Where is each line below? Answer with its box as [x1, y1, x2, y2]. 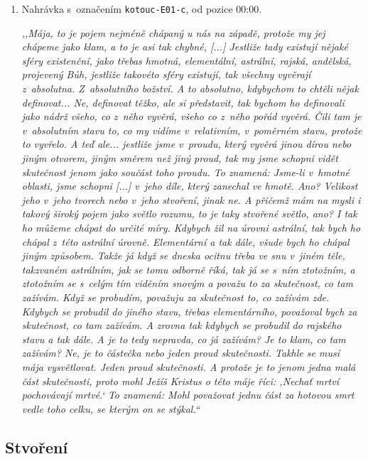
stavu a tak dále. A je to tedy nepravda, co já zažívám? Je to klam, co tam [21, 331, 346, 346]
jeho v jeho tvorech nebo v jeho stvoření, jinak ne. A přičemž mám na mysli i [21, 192, 361, 207]
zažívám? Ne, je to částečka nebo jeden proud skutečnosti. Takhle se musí [21, 345, 340, 360]
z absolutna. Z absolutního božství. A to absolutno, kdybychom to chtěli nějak [21, 81, 359, 96]
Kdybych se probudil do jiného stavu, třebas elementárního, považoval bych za [21, 303, 357, 318]
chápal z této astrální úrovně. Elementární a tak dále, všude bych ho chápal [21, 234, 350, 249]
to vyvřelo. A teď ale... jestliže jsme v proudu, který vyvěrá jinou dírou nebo [21, 136, 352, 151]
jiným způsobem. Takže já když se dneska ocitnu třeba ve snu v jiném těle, [21, 248, 345, 263]
